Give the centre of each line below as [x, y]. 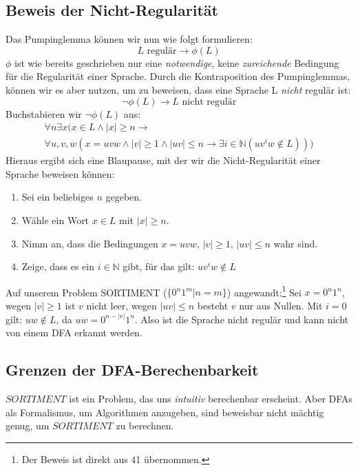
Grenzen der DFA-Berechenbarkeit [132, 370]
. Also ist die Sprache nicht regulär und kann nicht [242, 319]
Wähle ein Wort [55, 220]
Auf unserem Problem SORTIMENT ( [86, 292]
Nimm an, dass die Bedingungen [90, 243]
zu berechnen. [145, 426]
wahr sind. [296, 243]
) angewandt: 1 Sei [264, 291]
